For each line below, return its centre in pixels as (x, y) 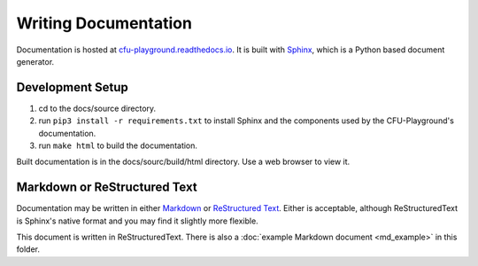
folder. (28, 249)
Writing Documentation (104, 23)
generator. (35, 61)
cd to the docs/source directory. (97, 108)
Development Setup (72, 87)
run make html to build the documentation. (118, 145)
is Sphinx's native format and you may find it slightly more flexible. (137, 221)
